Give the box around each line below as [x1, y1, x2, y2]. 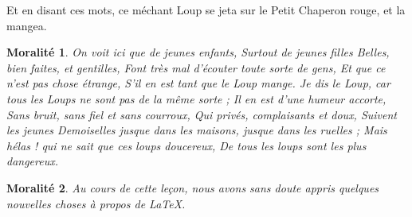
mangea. [6, 17, 47, 33]
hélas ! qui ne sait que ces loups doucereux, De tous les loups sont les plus [6, 137, 367, 153]
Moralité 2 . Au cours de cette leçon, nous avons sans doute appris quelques [6, 179, 379, 196]
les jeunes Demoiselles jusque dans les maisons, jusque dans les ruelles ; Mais [6, 122, 387, 138]
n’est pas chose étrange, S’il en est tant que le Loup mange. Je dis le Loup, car [6, 75, 390, 91]
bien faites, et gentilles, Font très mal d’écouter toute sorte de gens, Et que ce [6, 59, 386, 76]
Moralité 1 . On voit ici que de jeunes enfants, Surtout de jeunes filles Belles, [6, 44, 390, 60]
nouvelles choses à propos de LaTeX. [6, 195, 186, 211]
